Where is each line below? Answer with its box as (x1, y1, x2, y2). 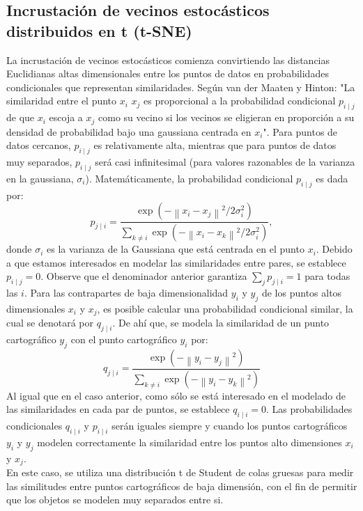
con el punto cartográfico (70, 332, 177, 347)
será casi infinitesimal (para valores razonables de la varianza (95, 155, 355, 169)
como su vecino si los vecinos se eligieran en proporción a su (98, 110, 355, 125)
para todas (304, 269, 350, 283)
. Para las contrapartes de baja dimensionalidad (24, 285, 229, 300)
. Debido (316, 242, 353, 256)
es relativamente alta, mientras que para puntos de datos (93, 138, 337, 152)
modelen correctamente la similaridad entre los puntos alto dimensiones (37, 434, 342, 449)
